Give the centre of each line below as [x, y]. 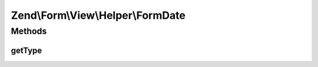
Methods [29, 31]
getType [26, 50]
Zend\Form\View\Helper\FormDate [98, 15]
